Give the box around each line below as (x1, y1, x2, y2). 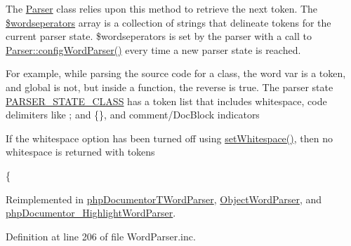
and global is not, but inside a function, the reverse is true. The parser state (6, 79, 333, 94)
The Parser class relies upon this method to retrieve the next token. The (6, 1, 318, 15)
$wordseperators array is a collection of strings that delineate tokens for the (6, 15, 331, 29)
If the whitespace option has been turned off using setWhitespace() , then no (6, 130, 333, 145)
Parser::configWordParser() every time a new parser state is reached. (6, 42, 301, 57)
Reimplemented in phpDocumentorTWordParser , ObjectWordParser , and (6, 191, 322, 206)
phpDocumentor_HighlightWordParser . (6, 205, 176, 220)
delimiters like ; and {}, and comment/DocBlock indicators (6, 107, 260, 122)
